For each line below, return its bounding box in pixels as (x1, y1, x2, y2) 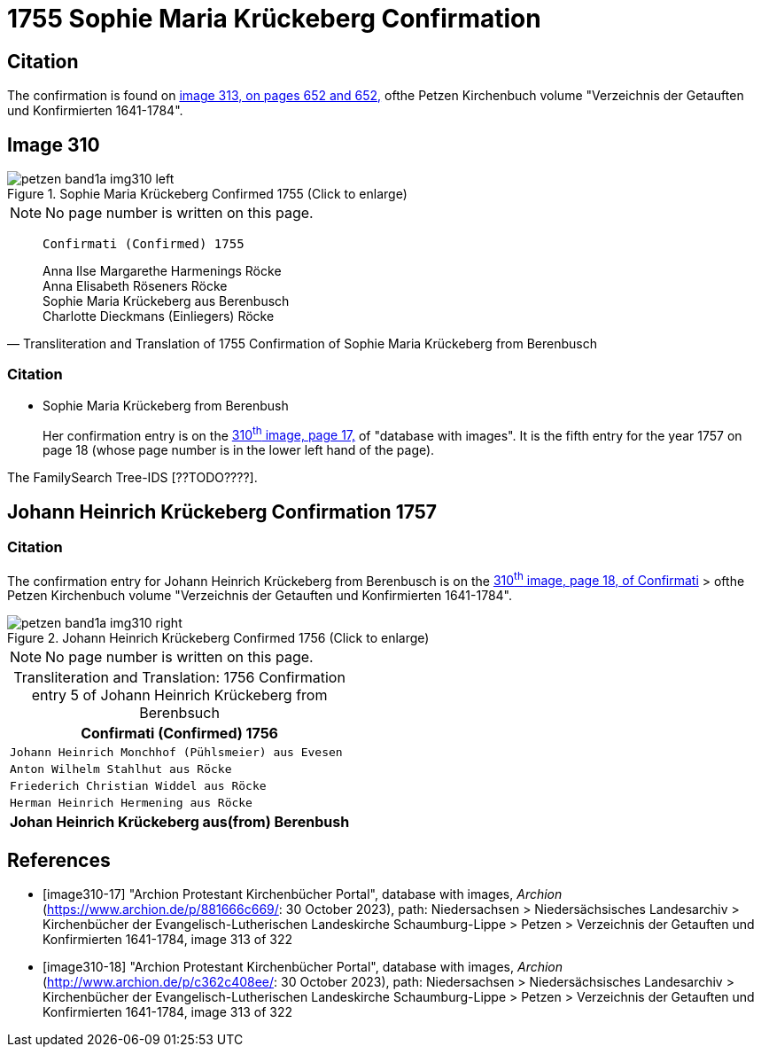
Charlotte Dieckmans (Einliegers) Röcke (43, 308, 275, 324)
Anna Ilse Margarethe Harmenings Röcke (43, 263, 282, 279)
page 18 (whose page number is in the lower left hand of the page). (43, 442, 435, 458)
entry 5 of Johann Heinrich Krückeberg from (31, 686, 328, 705)
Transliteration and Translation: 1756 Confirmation (13, 668, 346, 687)
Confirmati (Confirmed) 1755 (43, 237, 245, 252)
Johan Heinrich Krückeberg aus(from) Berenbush (10, 813, 350, 831)
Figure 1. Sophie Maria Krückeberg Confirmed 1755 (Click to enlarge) (7, 186, 408, 202)
